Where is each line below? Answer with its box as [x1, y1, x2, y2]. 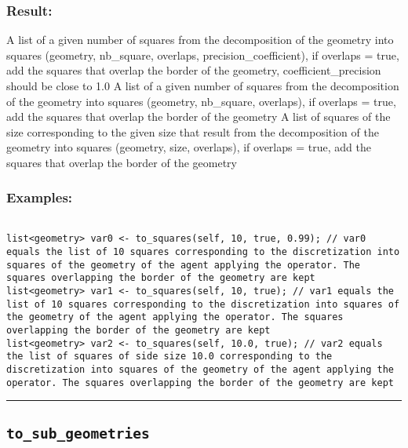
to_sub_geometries [6, 424, 150, 442]
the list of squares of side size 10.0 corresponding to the [6, 351, 333, 362]
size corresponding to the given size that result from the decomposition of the [6, 123, 379, 140]
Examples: [6, 188, 73, 207]
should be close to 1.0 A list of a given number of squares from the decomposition [6, 78, 399, 93]
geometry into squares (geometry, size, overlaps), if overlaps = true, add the [6, 139, 371, 155]
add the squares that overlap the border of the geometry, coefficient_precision [6, 62, 381, 78]
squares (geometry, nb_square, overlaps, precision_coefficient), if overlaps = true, [6, 46, 399, 63]
